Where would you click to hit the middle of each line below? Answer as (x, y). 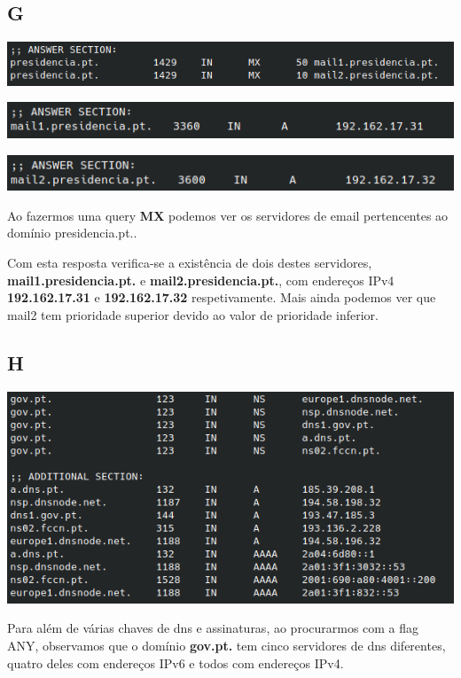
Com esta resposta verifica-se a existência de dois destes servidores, (190, 263)
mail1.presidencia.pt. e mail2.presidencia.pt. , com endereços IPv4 (201, 280)
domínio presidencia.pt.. (72, 233)
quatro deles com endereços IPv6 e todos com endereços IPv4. (176, 662)
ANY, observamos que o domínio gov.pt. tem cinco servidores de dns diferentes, (227, 645)
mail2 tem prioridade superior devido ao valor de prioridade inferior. (193, 314)
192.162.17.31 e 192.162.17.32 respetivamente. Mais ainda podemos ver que (222, 297)
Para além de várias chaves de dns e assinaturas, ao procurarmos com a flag (213, 628)
